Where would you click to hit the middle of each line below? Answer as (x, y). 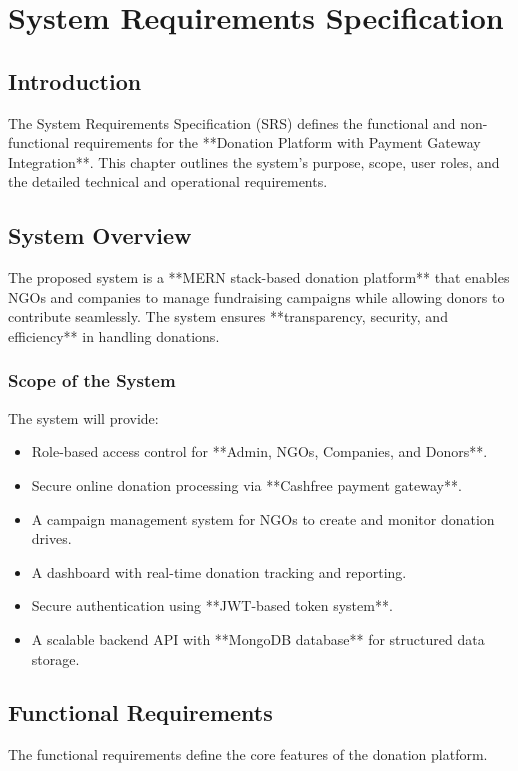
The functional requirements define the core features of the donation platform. (248, 754)
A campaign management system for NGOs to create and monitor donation (263, 518)
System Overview (100, 235)
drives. (51, 538)
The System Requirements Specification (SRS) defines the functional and (232, 122)
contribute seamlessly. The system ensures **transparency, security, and (228, 316)
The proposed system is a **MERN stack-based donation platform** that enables (259, 277)
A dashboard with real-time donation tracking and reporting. (219, 571)
